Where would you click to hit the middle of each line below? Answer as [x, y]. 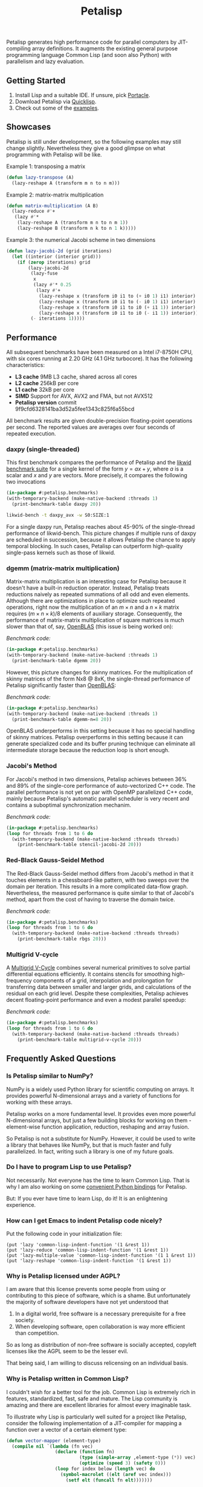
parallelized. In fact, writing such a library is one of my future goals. [90, 1151]
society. [25, 1320]
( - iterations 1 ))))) [58, 319]
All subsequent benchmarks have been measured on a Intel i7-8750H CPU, [100, 352]
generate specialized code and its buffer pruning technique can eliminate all [101, 743]
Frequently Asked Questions [61, 1059]
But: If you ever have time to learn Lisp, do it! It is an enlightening [87, 1198]
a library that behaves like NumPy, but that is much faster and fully [89, 1145]
